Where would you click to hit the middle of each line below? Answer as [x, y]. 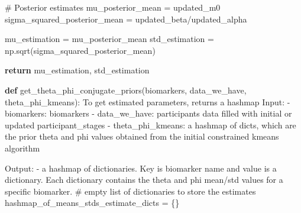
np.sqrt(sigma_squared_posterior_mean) [80, 50]
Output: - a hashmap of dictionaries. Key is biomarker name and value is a [141, 168]
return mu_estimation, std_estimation [77, 70]
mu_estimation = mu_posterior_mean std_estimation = [109, 39]
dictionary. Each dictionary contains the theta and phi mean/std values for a [144, 180]
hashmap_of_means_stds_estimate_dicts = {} [92, 203]
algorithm [22, 148]
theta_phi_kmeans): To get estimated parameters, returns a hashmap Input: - [148, 101]
